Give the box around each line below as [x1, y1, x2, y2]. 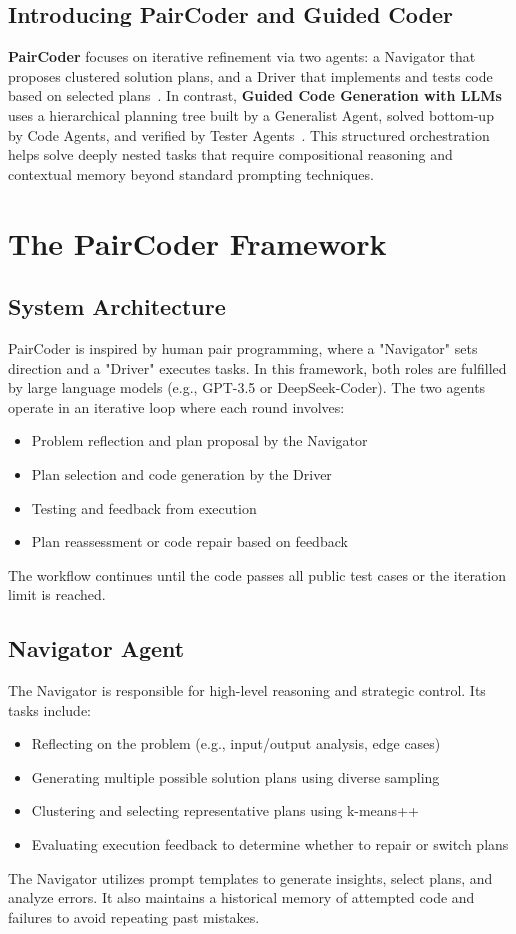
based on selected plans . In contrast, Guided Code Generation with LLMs [8, 85, 502, 106]
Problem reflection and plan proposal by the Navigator [31, 430, 368, 451]
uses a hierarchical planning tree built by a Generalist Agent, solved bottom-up [8, 104, 494, 125]
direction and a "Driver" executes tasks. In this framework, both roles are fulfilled [8, 357, 507, 378]
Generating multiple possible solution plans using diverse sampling [31, 766, 440, 787]
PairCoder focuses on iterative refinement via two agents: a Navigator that [8, 46, 476, 67]
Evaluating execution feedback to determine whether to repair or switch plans [31, 834, 509, 855]
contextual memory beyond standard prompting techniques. [8, 163, 374, 184]
